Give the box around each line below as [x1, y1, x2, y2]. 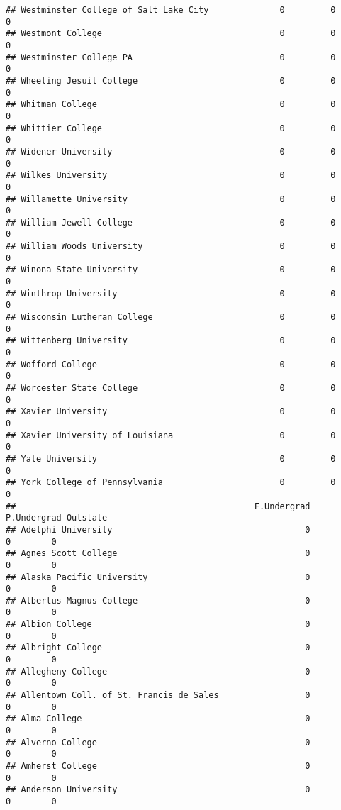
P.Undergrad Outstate [6, 513, 108, 523]
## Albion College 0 [6, 619, 311, 630]
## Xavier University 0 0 [6, 406, 336, 417]
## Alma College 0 [6, 714, 311, 724]
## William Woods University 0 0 [6, 241, 336, 252]
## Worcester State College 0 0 [6, 383, 336, 393]
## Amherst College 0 [6, 761, 311, 771]
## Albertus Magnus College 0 [6, 595, 311, 606]
